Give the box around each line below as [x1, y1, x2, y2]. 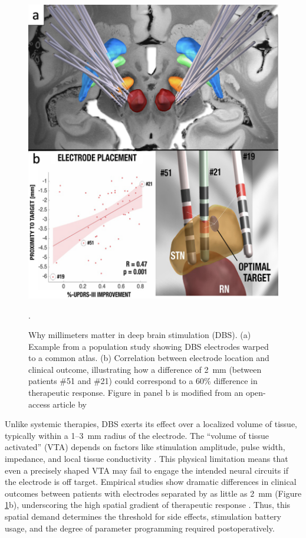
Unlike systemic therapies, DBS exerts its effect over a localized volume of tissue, [5, 418, 298, 430]
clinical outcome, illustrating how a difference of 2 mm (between [28, 363, 262, 375]
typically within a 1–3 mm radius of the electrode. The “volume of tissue [5, 429, 269, 441]
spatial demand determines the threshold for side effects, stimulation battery [5, 510, 281, 522]
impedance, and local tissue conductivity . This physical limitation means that [5, 452, 288, 465]
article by [52, 398, 87, 410]
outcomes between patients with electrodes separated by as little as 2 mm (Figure [5, 487, 302, 499]
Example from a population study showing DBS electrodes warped [28, 340, 269, 352]
